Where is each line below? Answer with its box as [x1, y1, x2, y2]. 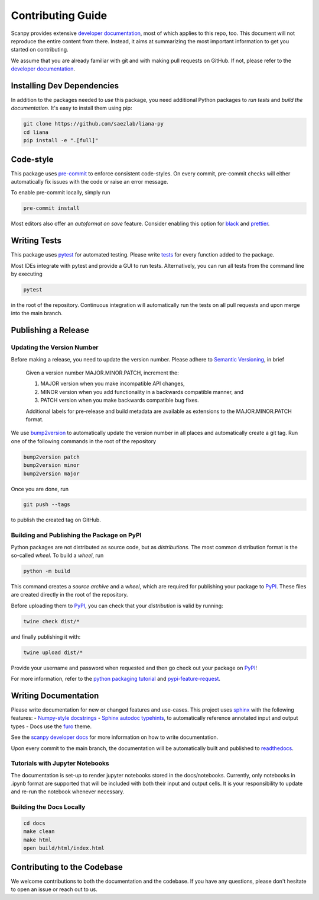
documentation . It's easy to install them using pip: [11, 104, 132, 112]
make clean [23, 828, 55, 835]
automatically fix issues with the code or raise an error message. [11, 178, 168, 185]
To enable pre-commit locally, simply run [11, 189, 110, 196]
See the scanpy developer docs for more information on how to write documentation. [11, 734, 219, 741]
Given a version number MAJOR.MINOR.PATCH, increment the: [25, 369, 180, 376]
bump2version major [23, 470, 80, 477]
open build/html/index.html [23, 845, 105, 851]
